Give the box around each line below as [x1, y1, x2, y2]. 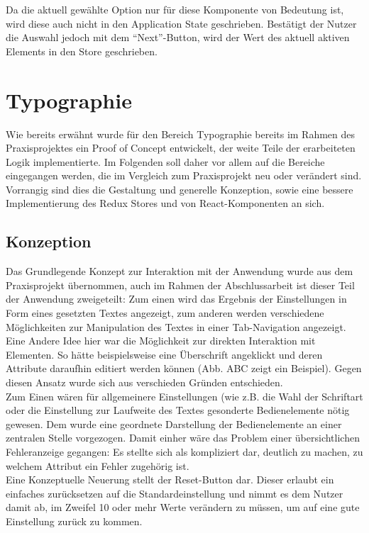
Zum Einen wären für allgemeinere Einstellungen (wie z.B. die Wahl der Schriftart [6, 388, 363, 403]
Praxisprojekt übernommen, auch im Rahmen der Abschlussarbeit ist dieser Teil [6, 277, 355, 292]
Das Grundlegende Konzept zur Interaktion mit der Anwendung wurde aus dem [6, 264, 353, 279]
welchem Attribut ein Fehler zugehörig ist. [6, 458, 189, 473]
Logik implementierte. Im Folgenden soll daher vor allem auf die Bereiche [6, 154, 325, 169]
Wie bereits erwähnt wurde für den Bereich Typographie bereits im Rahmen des [6, 126, 356, 141]
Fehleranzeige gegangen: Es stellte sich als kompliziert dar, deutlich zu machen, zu [6, 444, 363, 459]
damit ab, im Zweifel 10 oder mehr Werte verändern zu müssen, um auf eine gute [6, 500, 360, 515]
